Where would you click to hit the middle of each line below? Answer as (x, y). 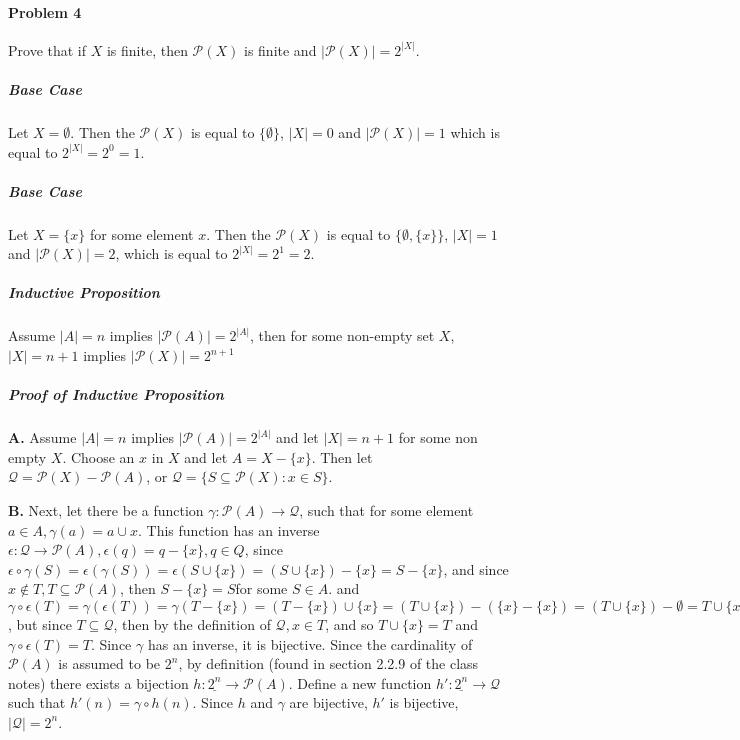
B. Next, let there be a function (106, 509)
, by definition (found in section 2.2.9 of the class (328, 663)
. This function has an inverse (229, 529)
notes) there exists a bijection (98, 682)
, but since (40, 623)
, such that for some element (386, 509)
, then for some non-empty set (342, 335)
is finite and (280, 49)
